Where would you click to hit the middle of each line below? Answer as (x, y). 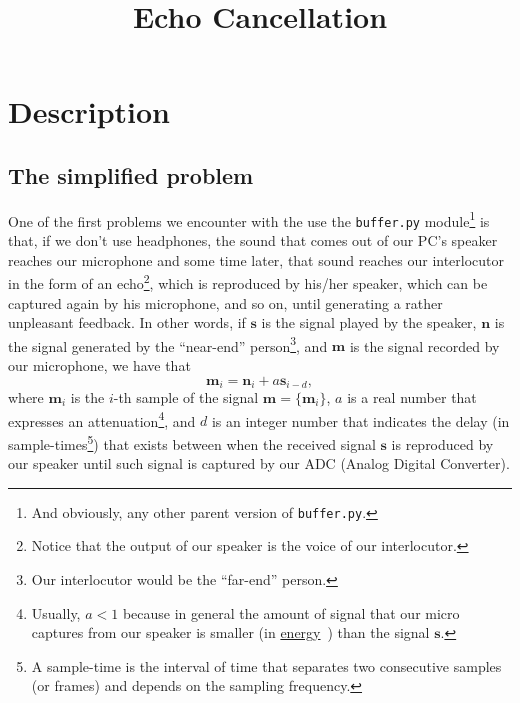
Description (89, 111)
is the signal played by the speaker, (369, 322)
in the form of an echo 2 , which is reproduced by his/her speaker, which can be (248, 281)
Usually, (56, 612)
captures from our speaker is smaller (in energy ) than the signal (230, 632)
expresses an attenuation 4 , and (102, 419)
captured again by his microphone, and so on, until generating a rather (225, 302)
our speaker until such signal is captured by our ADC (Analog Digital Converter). (259, 463)
